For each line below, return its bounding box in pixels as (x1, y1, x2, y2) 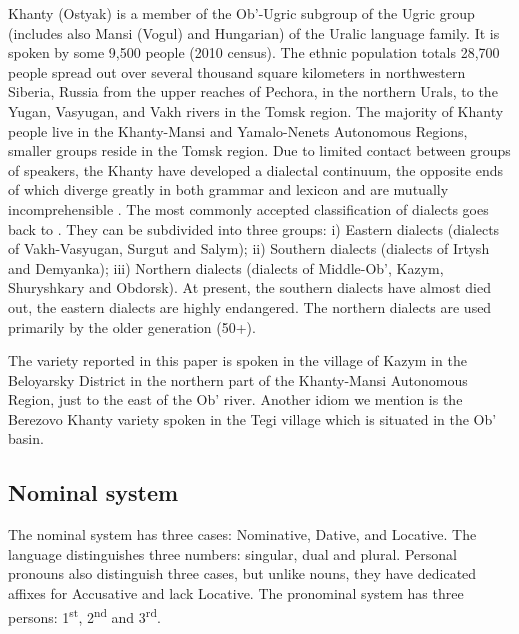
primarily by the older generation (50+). (8, 316, 256, 337)
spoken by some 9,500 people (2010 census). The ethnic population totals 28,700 (8, 42, 500, 63)
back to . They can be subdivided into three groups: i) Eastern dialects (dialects (8, 218, 500, 239)
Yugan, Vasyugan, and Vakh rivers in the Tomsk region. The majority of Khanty (8, 100, 504, 121)
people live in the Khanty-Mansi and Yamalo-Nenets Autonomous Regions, (8, 120, 468, 141)
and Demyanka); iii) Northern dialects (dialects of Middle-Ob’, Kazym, (8, 257, 444, 278)
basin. (8, 428, 44, 449)
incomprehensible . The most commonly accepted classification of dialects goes (8, 198, 489, 219)
